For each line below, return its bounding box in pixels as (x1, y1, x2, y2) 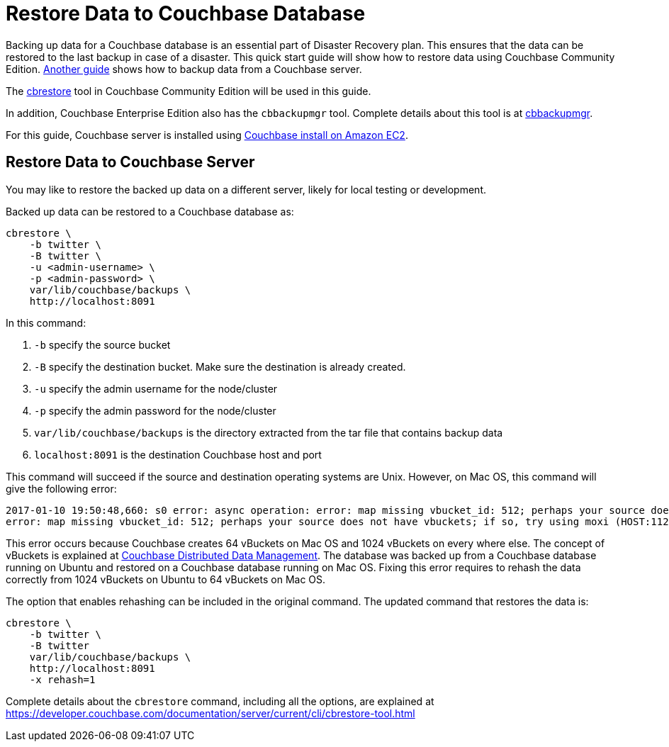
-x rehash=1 (29, 673, 96, 685)
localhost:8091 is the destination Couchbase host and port (34, 448, 322, 461)
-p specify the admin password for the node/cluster (34, 404, 276, 417)
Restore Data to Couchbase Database (6, 1, 366, 26)
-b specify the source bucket (34, 338, 171, 351)
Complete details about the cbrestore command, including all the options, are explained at (6, 695, 434, 707)
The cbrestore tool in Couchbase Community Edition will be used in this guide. (6, 84, 371, 97)
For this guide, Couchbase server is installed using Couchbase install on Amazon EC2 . (6, 128, 408, 141)
